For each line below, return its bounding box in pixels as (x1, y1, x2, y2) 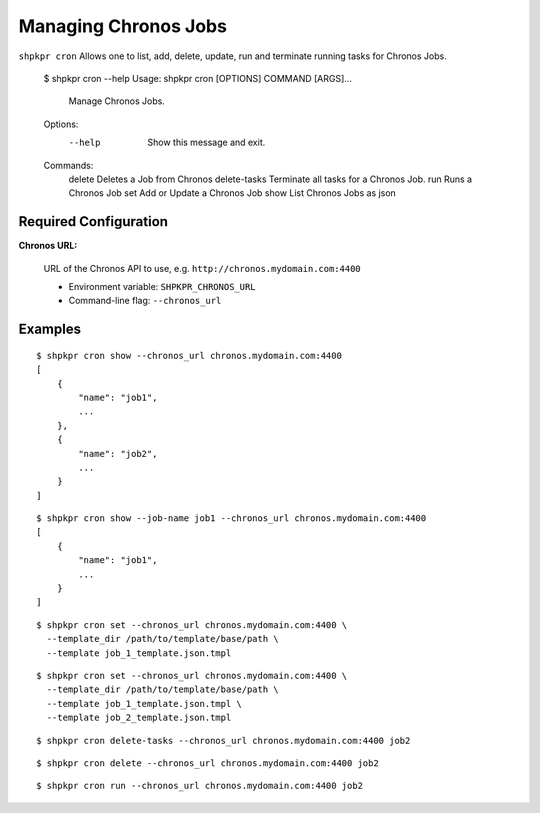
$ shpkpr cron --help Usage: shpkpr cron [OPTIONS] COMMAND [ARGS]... (43, 72, 352, 84)
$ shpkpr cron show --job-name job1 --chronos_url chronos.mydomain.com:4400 (36, 513, 427, 524)
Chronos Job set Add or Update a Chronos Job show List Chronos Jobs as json (68, 187, 397, 199)
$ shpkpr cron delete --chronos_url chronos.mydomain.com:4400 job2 (36, 757, 379, 769)
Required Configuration (18, 213, 169, 230)
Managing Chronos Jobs (18, 15, 227, 37)
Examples (18, 321, 82, 338)
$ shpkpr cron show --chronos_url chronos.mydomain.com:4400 (36, 350, 342, 361)
